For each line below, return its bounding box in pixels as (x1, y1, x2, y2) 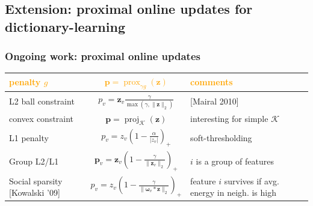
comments (190, 76, 233, 88)
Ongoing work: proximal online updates (5, 49, 200, 64)
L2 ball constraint (9, 94, 75, 107)
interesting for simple (190, 112, 268, 125)
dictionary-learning (5, 17, 125, 35)
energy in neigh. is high (190, 186, 276, 199)
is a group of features (196, 154, 274, 167)
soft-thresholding (190, 131, 252, 144)
